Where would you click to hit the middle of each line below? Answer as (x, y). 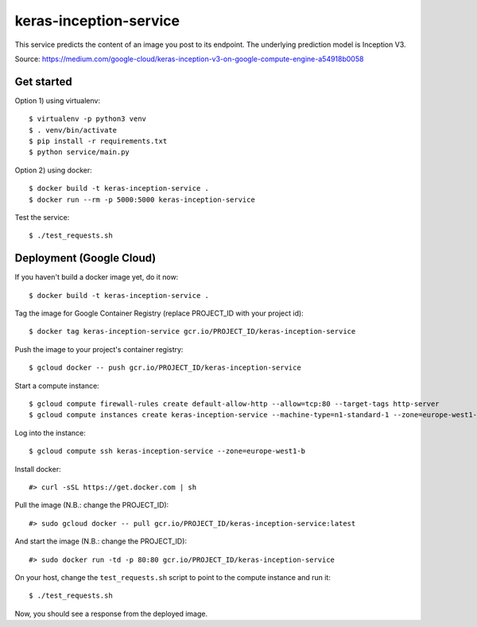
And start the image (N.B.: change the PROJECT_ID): (101, 541)
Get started (43, 81)
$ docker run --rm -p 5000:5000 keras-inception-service (142, 199)
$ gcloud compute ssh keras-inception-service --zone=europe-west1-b (167, 451)
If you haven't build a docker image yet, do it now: (97, 277)
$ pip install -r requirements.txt (98, 141)
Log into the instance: (50, 432)
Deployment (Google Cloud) (85, 258)
